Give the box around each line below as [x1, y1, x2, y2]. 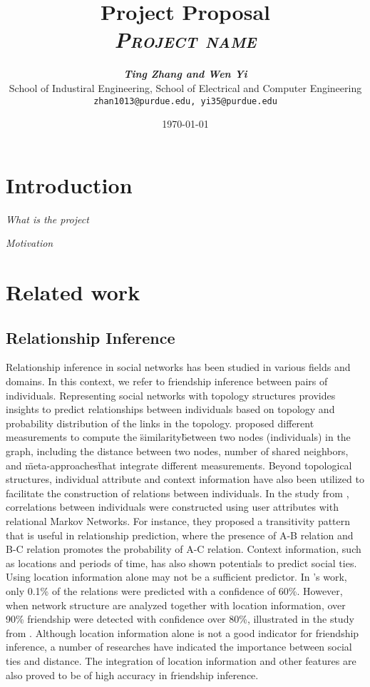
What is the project [6, 211, 89, 226]
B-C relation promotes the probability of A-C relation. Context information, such [6, 541, 361, 556]
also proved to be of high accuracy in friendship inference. [6, 667, 259, 682]
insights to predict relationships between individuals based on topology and [6, 402, 335, 417]
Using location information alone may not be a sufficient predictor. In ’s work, [6, 569, 347, 584]
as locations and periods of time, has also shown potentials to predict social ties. [6, 555, 357, 570]
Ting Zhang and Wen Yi [123, 66, 247, 81]
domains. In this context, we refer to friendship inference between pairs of [6, 374, 328, 389]
